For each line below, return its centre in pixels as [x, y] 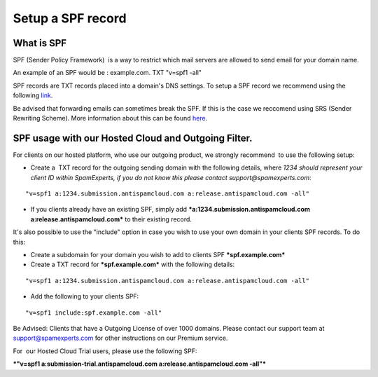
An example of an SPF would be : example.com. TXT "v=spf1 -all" [107, 73]
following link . [33, 95]
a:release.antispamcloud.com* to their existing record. [111, 219]
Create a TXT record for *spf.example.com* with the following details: [133, 265]
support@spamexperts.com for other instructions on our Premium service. [120, 338]
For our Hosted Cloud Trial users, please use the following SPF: [105, 351]
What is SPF [40, 43]
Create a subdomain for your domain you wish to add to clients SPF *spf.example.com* [158, 255]
